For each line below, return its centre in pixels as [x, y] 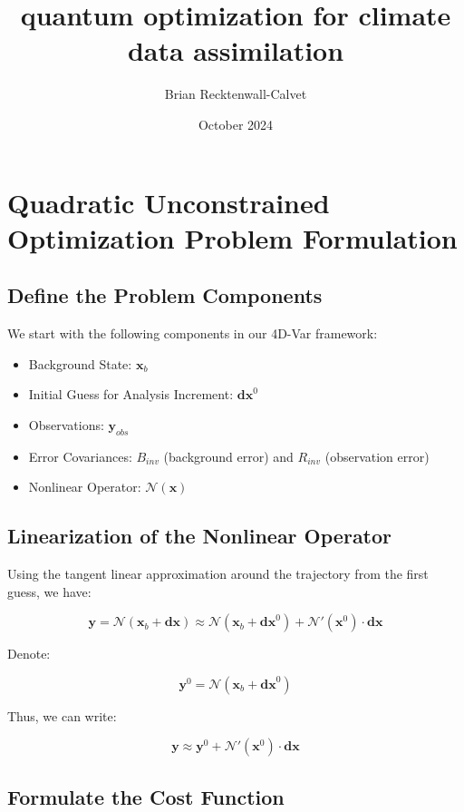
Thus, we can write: [62, 715]
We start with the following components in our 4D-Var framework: [193, 333]
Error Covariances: [80, 456]
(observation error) [377, 456]
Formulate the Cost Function [146, 796]
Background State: [80, 363]
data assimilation [236, 50]
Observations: [66, 424]
